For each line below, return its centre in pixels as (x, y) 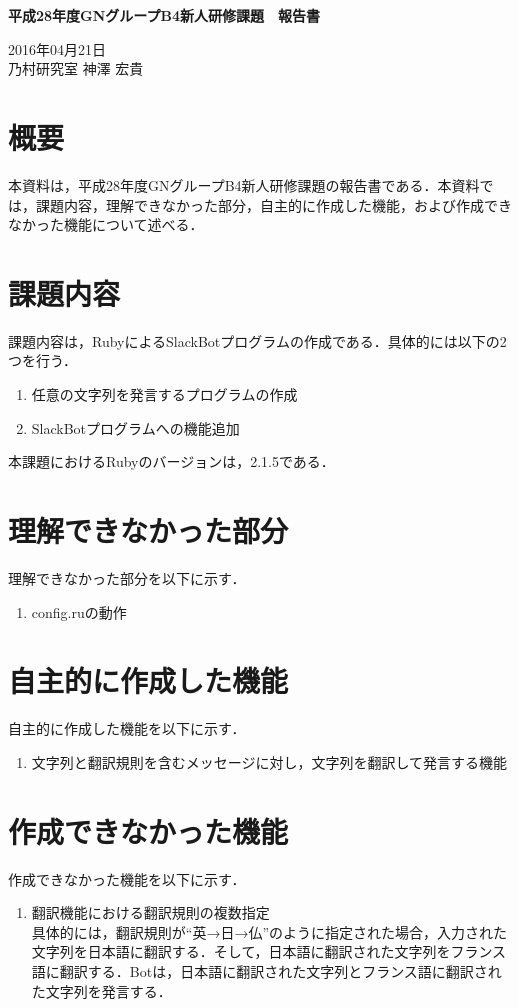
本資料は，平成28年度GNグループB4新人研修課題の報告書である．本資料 (244, 184)
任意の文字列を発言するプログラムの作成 (164, 394)
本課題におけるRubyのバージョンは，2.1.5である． (171, 461)
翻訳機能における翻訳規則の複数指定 (150, 912)
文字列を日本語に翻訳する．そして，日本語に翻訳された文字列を (241, 951)
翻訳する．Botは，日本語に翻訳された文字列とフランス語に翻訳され (280, 970)
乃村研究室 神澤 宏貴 (76, 68)
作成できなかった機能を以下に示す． (127, 878)
